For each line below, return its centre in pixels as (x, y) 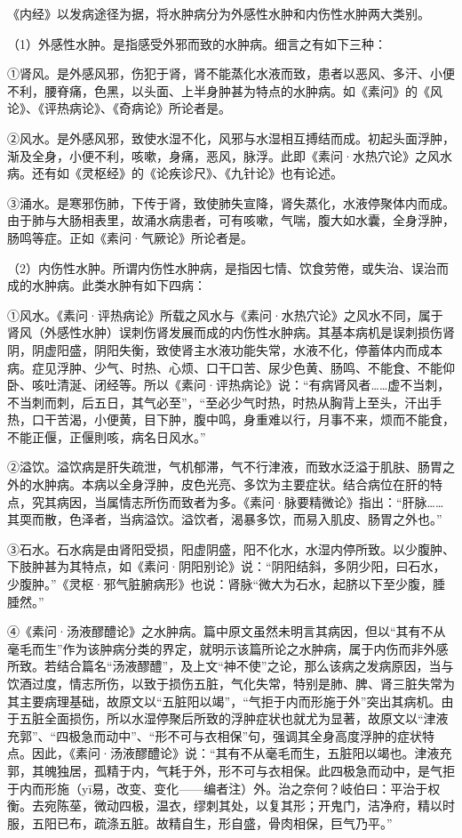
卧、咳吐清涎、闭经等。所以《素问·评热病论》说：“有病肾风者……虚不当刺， (229, 385)
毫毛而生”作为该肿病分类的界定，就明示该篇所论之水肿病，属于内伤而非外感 (228, 648)
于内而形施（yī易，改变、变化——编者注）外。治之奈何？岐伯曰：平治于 (218, 788)
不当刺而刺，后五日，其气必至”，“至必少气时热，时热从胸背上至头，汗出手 (225, 402)
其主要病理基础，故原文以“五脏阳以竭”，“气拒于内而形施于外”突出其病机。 (224, 701)
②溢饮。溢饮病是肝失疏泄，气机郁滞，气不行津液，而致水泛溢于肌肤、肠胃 (225, 467)
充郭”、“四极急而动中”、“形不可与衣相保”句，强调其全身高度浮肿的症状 (215, 735)
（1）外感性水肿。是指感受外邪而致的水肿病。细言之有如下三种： (197, 43)
